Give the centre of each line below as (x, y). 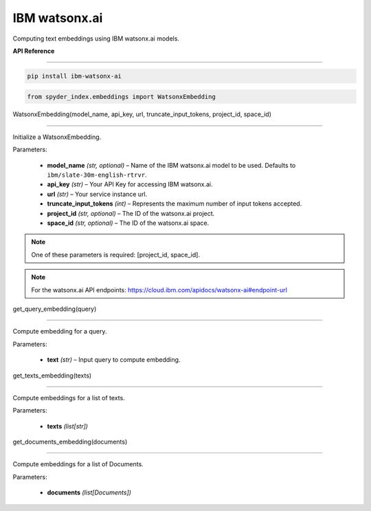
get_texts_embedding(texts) (52, 376)
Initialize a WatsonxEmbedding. (57, 137)
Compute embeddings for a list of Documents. (78, 464)
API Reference (34, 51)
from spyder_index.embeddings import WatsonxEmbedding (121, 97)
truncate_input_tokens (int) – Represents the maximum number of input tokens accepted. (175, 204)
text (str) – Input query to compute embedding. (114, 360)
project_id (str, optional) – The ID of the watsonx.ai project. (131, 213)
